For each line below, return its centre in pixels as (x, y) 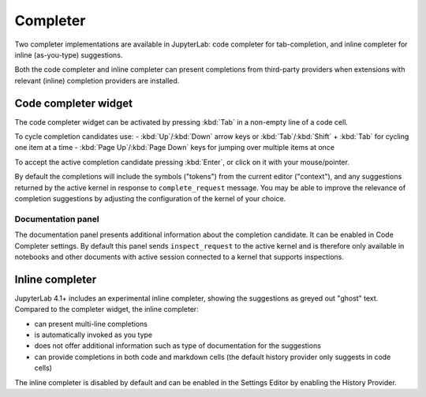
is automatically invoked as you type (93, 335)
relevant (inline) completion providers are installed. (97, 81)
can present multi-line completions (91, 324)
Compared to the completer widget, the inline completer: (106, 309)
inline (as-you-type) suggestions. (69, 54)
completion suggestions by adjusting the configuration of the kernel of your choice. (150, 198)
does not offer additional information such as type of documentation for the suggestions (177, 346)
